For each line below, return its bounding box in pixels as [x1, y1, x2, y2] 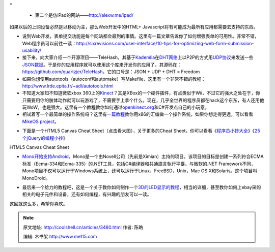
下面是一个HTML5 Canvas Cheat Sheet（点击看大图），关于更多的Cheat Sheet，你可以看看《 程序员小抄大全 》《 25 [22, 128, 260, 134]
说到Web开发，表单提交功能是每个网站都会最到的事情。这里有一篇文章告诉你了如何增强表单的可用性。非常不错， [22, 33, 259, 39]
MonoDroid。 [22, 175, 50, 181]
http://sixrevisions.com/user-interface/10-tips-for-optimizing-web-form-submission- [76, 40, 254, 46]
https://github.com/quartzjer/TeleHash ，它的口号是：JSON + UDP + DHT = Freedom [22, 69, 200, 75]
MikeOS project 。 [22, 118, 60, 124]
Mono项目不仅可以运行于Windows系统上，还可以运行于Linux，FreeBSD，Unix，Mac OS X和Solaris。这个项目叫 [22, 168, 257, 174]
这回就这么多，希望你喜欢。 [9, 201, 68, 207]
